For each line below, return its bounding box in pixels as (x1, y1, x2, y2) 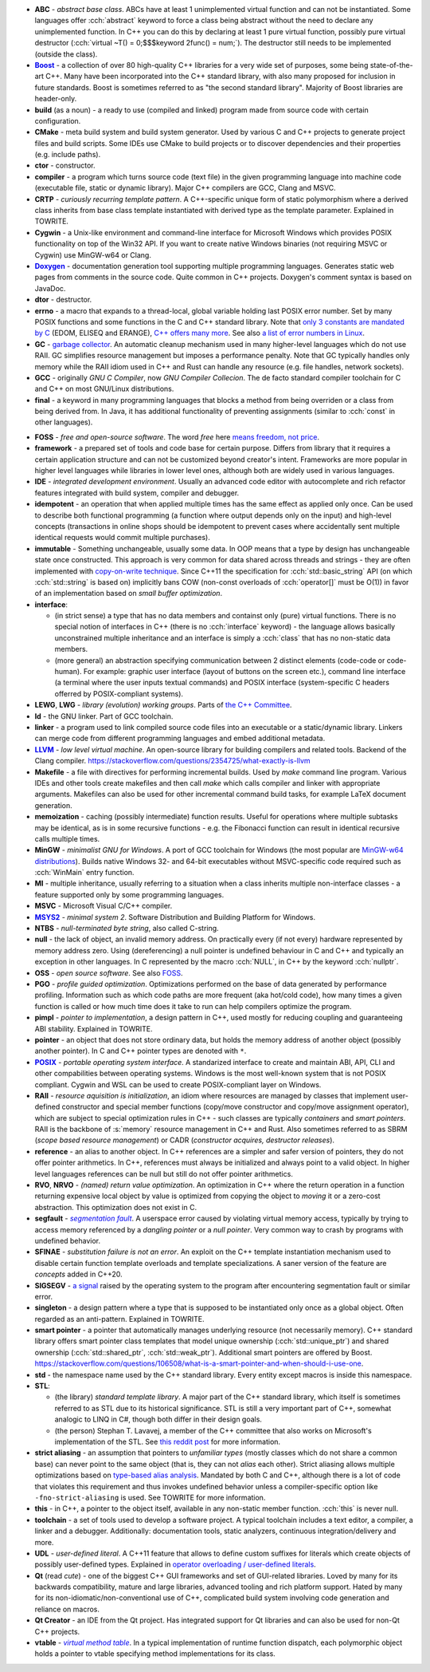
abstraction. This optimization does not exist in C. (34, 1202, 197, 1212)
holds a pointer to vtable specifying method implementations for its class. (34, 1649, 276, 1658)
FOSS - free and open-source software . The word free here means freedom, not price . (34, 432, 320, 442)
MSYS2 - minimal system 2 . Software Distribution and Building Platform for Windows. (34, 912, 316, 921)
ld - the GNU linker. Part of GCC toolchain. (34, 711, 174, 721)
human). (54, 667, 83, 676)
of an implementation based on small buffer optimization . (34, 589, 223, 598)
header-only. (34, 94, 77, 104)
